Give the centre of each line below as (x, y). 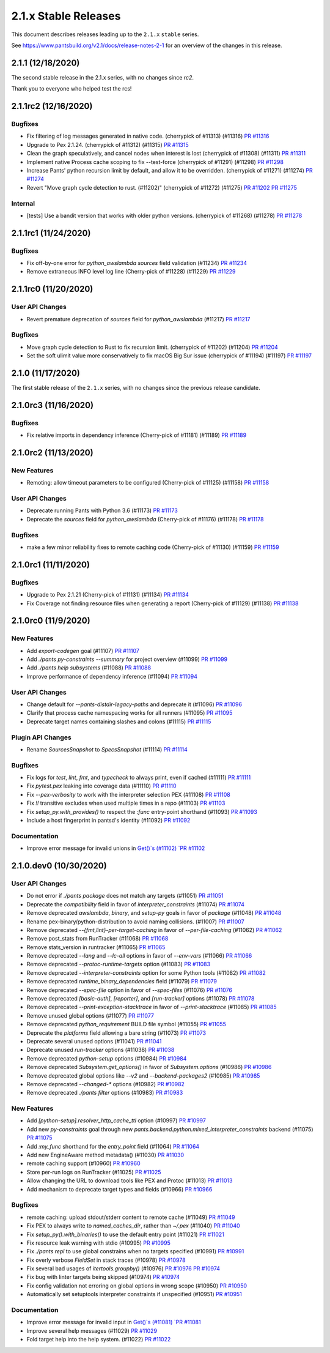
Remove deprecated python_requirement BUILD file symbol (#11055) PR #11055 (126, 1024)
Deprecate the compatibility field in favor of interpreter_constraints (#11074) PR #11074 (135, 904)
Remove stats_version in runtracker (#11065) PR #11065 (96, 947)
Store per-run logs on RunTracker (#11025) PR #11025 (94, 1172)
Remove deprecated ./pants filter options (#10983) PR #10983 (105, 1093)
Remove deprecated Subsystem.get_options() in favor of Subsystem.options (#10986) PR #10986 (149, 1067)
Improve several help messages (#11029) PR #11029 (92, 1330)
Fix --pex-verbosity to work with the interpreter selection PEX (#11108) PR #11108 (128, 794)
